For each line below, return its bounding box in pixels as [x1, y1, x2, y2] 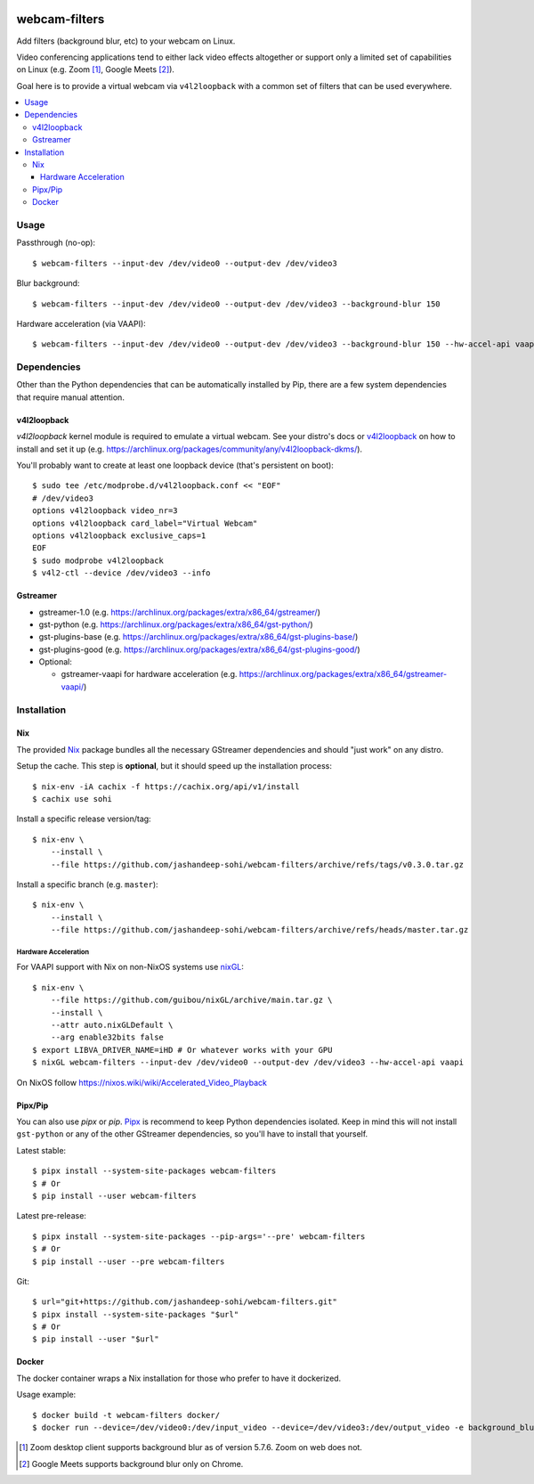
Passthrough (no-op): [16, 237, 96, 249]
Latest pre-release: [16, 1211, 86, 1221]
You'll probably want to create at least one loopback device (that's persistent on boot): [16, 460, 334, 470]
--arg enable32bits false [50, 1032, 165, 1042]
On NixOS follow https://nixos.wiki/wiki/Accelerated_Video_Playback [16, 1077, 267, 1088]
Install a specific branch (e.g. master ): [16, 878, 159, 890]
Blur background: [16, 278, 80, 289]
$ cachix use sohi [32, 794, 113, 803]
